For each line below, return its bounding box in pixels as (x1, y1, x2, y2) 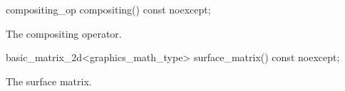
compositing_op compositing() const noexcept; (6, 2, 211, 16)
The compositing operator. (6, 26, 122, 41)
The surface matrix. (6, 73, 92, 88)
